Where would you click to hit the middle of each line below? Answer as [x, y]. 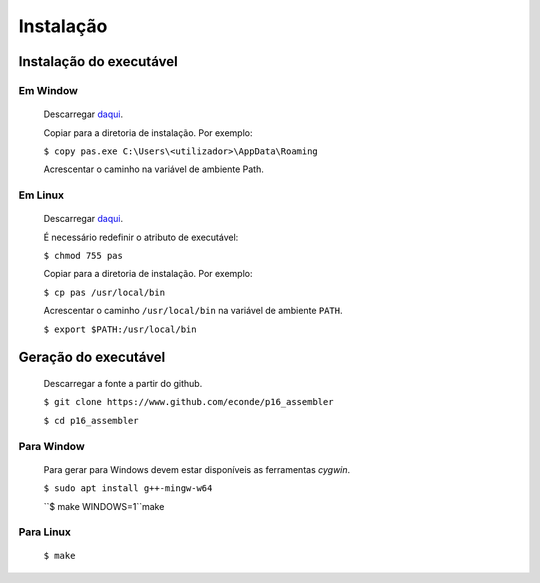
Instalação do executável [98, 61]
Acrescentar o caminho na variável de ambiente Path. [153, 169]
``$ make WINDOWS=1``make [104, 506]
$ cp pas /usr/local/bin [104, 292]
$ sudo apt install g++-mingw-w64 [128, 488]
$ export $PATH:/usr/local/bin [120, 329]
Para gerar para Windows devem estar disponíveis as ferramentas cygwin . [197, 469]
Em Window [48, 90]
